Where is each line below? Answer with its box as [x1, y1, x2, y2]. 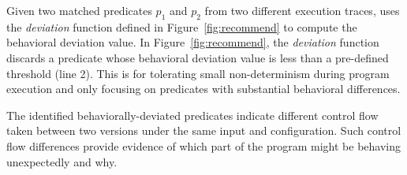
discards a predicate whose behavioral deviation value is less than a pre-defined [6, 49, 389, 65]
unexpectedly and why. [6, 153, 118, 169]
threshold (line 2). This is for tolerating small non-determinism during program [6, 65, 390, 81]
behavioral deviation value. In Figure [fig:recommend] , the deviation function [6, 34, 379, 50]
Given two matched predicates [6, 2, 152, 18]
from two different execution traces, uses [204, 2, 400, 18]
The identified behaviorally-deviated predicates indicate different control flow [6, 106, 379, 123]
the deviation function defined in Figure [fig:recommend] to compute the [6, 18, 357, 35]
